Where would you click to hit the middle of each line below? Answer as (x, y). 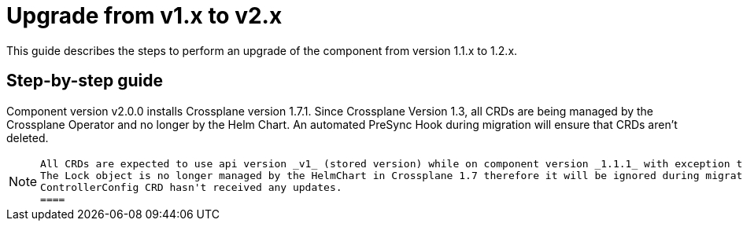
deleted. (28, 137)
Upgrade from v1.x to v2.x (144, 16)
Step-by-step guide (85, 81)
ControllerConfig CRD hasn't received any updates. (191, 187)
